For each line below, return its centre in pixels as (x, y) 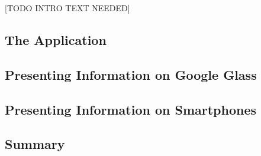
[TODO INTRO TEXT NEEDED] (67, 8)
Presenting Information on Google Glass (131, 74)
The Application (56, 39)
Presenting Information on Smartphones (131, 109)
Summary (35, 144)
